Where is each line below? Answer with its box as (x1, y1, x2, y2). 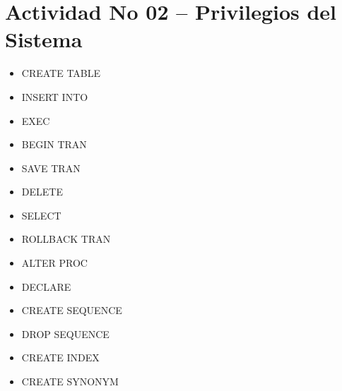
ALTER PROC (21, 255, 88, 270)
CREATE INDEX (21, 350, 100, 365)
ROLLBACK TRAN (21, 231, 111, 246)
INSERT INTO (21, 89, 88, 104)
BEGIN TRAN (21, 137, 87, 152)
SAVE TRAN (21, 160, 81, 175)
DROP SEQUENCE (21, 326, 110, 341)
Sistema (5, 25, 83, 54)
